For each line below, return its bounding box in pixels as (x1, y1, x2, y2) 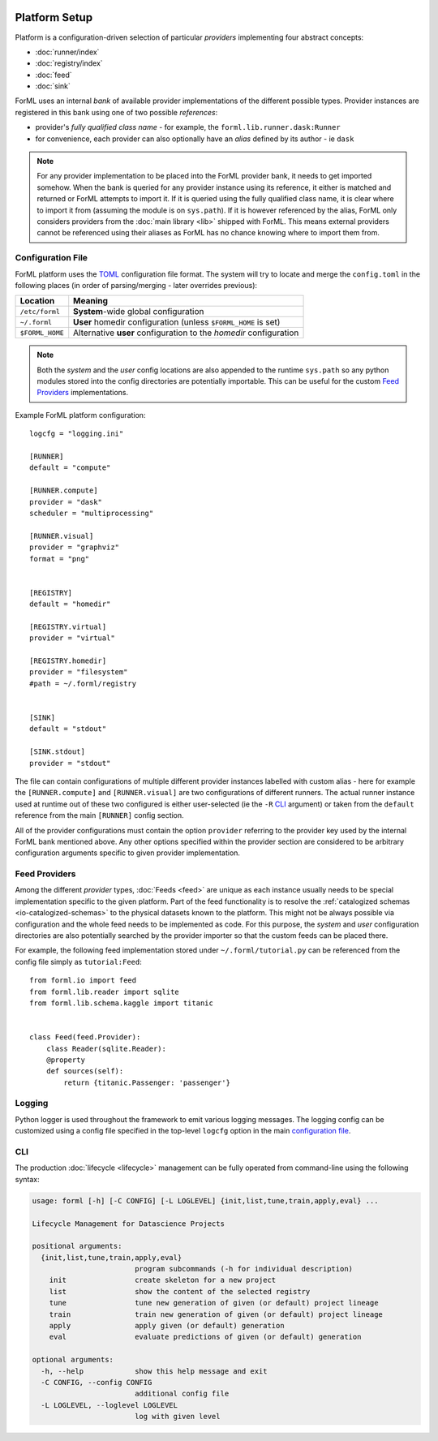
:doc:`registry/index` (35, 58, 103, 68)
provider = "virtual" (29, 634, 115, 643)
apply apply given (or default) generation (49, 1321, 285, 1331)
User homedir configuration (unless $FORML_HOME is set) (73, 316, 281, 328)
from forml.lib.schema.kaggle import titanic (29, 998, 214, 1008)
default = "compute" (29, 463, 111, 472)
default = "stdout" (29, 725, 107, 733)
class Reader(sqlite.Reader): (45, 1043, 166, 1053)
